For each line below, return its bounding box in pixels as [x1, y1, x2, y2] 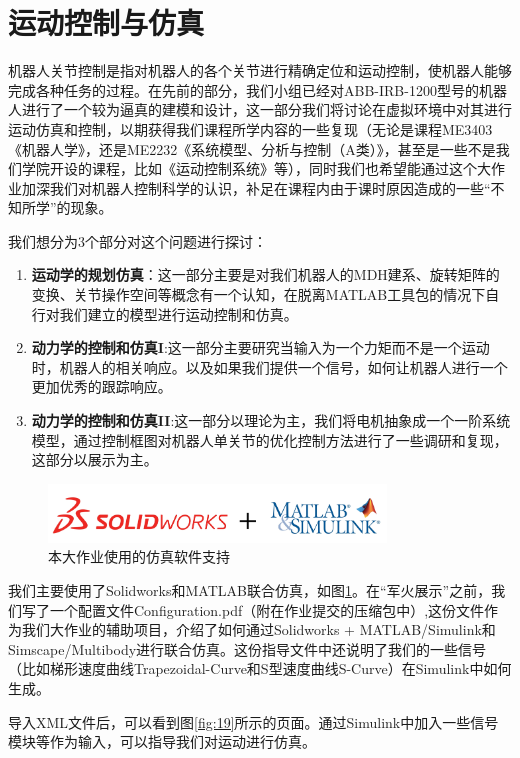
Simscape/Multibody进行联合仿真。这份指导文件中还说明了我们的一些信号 [8, 638, 487, 659]
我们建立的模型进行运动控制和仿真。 [59, 303, 298, 324]
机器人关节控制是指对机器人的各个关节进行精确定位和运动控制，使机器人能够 [8, 60, 512, 81]
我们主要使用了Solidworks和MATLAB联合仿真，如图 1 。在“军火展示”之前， [8, 580, 492, 601]
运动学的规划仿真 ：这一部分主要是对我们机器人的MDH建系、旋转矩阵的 [31, 264, 500, 285]
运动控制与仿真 [8, 2, 205, 43]
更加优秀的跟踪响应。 [31, 376, 172, 397]
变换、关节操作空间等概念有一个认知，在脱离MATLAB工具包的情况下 [31, 284, 486, 305]
